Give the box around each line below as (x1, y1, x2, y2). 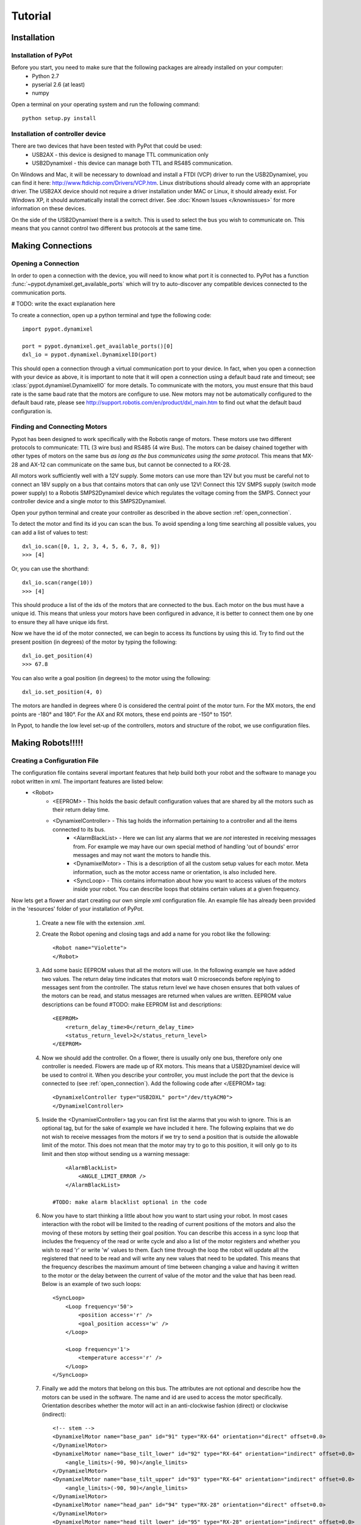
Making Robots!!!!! (11, 738, 84, 748)
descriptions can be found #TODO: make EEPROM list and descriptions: (41, 1000, 223, 1008)
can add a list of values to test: (11, 528, 88, 536)
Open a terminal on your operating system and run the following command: (11, 101, 200, 108)
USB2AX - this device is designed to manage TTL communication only (32, 151, 209, 158)
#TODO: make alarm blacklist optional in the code (52, 1199, 207, 1205)
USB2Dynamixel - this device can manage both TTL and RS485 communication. (32, 159, 233, 167)
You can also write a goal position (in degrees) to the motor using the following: (11, 674, 211, 681)
